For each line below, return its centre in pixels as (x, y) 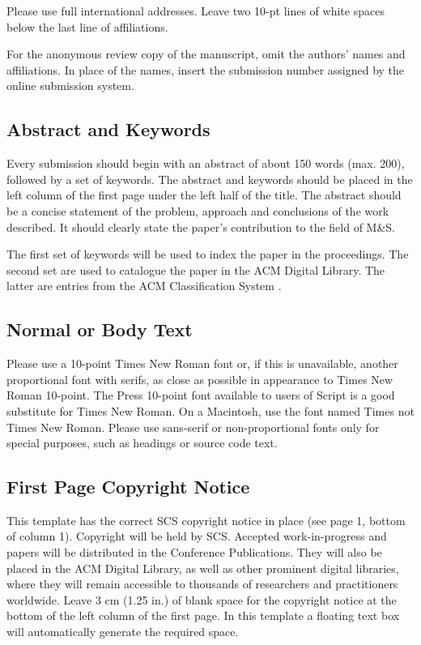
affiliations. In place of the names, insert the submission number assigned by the (206, 69)
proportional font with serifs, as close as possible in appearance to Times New (200, 379)
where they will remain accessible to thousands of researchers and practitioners (202, 584)
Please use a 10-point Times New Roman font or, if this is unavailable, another (202, 363)
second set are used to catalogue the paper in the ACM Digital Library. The (196, 269)
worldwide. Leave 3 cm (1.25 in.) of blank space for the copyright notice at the (202, 599)
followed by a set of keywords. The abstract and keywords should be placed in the (210, 179)
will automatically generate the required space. (123, 632)
